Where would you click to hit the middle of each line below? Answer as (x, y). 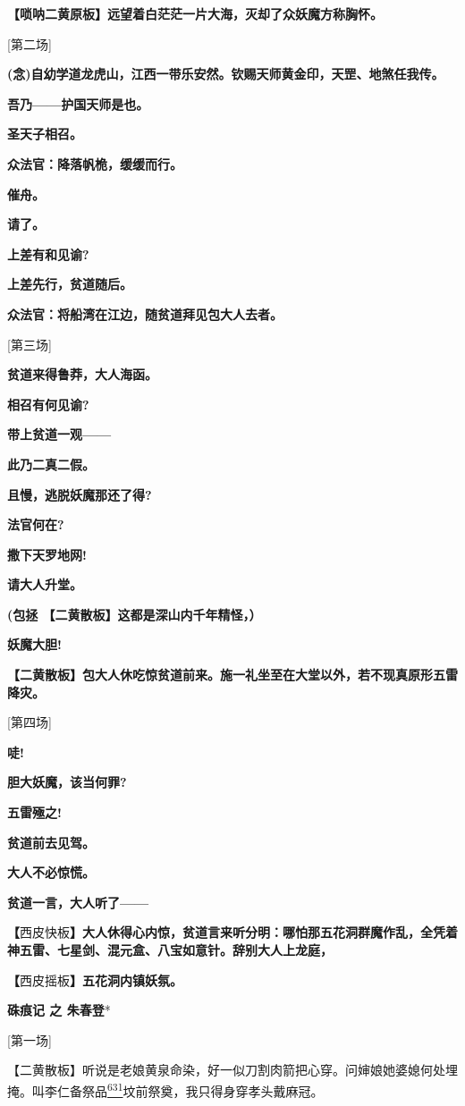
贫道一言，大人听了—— (78, 902)
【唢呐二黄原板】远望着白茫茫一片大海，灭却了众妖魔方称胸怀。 (195, 13)
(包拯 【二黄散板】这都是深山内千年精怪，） (135, 614)
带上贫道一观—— (59, 434)
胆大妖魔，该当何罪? (67, 782)
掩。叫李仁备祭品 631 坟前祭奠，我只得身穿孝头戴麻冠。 (165, 1089)
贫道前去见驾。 (51, 842)
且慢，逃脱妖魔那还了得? (80, 494)
